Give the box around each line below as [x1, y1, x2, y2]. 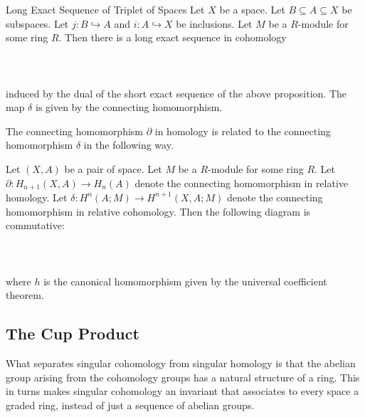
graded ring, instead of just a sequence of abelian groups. [6, 397, 255, 412]
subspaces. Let [6, 16, 69, 31]
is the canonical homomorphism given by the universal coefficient [43, 273, 327, 288]
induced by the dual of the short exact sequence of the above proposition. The [6, 85, 347, 100]
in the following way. [83, 137, 174, 152]
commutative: [6, 218, 65, 233]
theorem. [6, 287, 44, 302]
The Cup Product [6, 322, 139, 344]
